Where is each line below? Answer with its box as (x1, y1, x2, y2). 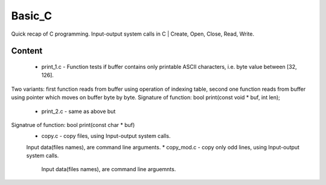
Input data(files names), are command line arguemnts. (41, 166, 176, 173)
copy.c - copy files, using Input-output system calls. (41, 132, 171, 140)
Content (11, 46, 43, 56)
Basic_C (11, 9, 53, 22)
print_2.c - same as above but (41, 108, 116, 115)
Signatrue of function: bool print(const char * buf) (11, 121, 135, 128)
